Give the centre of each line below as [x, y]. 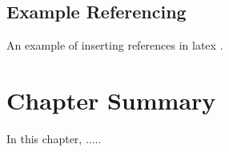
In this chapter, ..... [54, 138]
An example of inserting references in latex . [115, 45]
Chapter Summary [111, 100]
